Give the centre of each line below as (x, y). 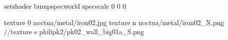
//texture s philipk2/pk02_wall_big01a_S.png (74, 32)
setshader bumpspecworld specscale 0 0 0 (65, 6)
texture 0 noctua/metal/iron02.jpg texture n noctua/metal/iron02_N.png (114, 22)
